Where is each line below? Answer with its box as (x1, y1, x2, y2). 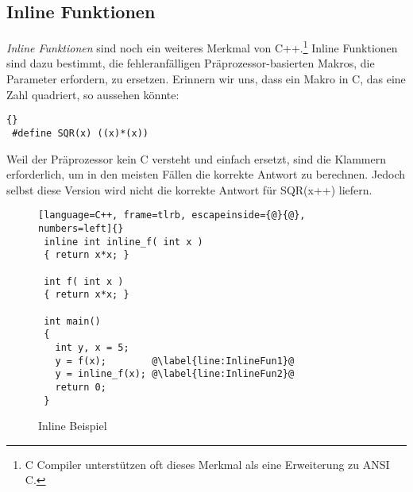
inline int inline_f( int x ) (44, 236, 203, 248)
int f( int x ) (44, 275, 124, 287)
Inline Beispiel (38, 417, 107, 434)
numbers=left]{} (38, 222, 124, 234)
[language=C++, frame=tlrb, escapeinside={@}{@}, (38, 209, 306, 221)
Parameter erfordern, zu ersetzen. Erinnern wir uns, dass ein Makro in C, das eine (6, 71, 406, 87)
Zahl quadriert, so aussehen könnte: (6, 86, 179, 102)
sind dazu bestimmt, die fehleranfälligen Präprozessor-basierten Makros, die (6, 55, 375, 71)
